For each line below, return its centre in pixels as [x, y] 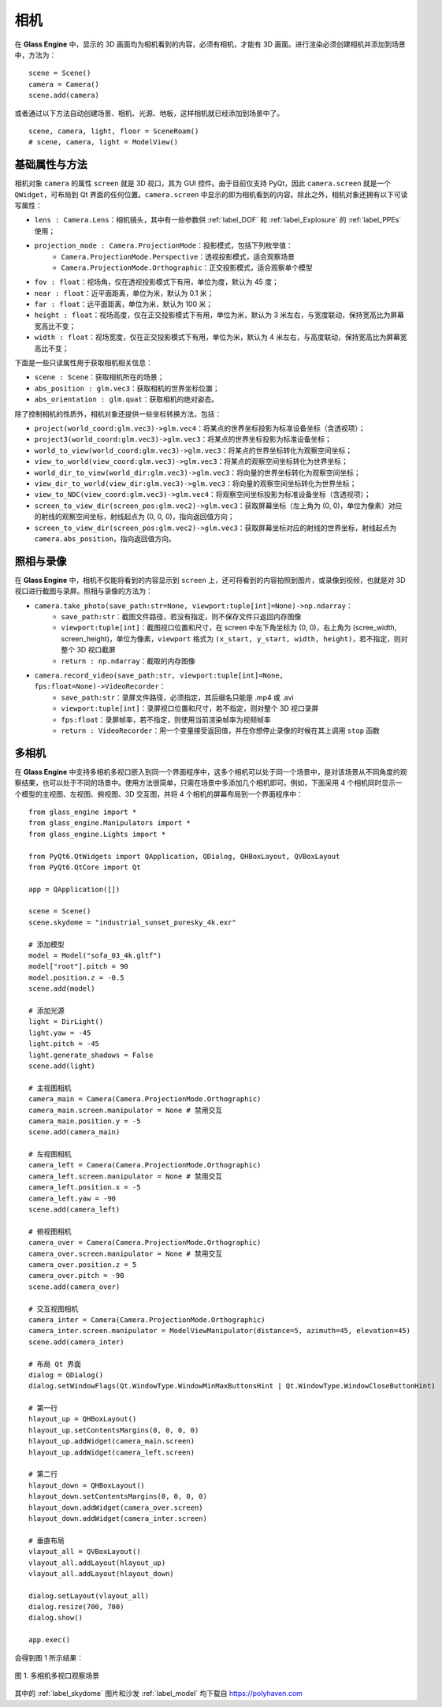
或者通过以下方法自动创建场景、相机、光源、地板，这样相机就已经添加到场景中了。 [149, 113]
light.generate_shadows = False [91, 1055]
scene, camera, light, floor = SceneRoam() [114, 131]
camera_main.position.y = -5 [85, 1121]
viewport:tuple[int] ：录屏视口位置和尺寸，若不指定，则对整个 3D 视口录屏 [190, 708]
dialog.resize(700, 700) [76, 1607]
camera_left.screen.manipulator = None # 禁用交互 [126, 1176]
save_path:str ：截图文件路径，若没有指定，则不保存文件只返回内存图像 [181, 616]
